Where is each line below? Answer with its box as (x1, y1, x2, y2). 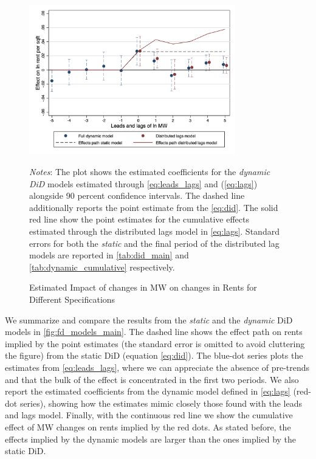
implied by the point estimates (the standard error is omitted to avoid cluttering (5, 337, 305, 350)
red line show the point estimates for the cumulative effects (29, 213, 249, 226)
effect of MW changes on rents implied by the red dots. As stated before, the (5, 420, 291, 433)
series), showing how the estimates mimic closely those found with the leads (19, 396, 303, 409)
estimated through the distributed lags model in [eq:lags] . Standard (29, 225, 280, 237)
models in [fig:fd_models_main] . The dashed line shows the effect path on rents (5, 325, 303, 338)
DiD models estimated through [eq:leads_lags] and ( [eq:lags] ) (29, 177, 258, 190)
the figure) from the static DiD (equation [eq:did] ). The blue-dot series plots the (5, 349, 303, 362)
